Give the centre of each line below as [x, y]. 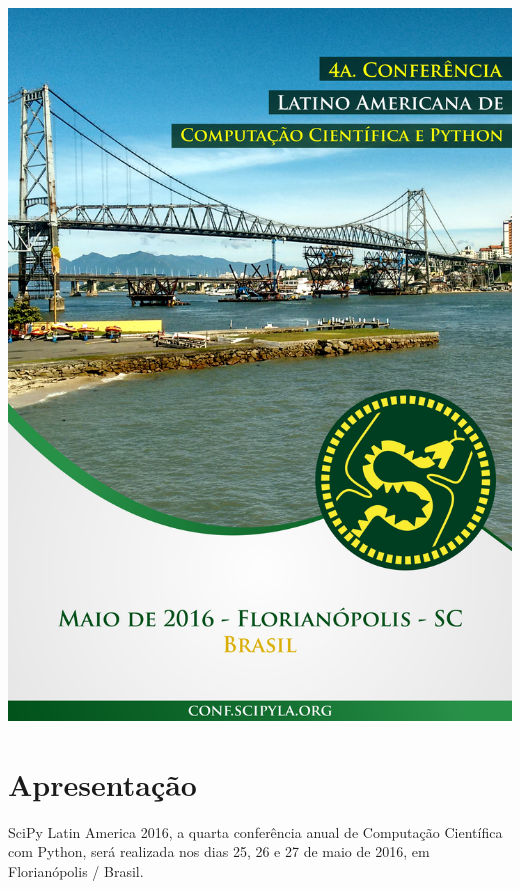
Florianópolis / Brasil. [76, 870]
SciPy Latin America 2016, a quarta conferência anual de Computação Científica [255, 831]
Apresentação [102, 783]
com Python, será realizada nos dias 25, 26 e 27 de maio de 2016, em [219, 851]
